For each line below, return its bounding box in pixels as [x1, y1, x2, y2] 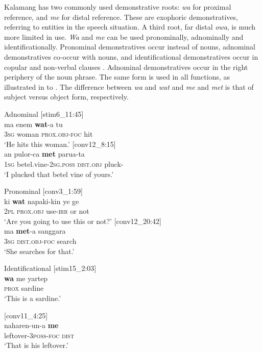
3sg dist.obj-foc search [4, 236, 77, 246]
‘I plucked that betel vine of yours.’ [4, 168, 114, 179]
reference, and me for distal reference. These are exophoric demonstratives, [4, 11, 238, 22]
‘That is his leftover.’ [4, 340, 68, 350]
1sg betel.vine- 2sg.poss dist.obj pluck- [4, 158, 124, 169]
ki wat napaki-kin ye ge [4, 195, 79, 206]
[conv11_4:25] [4, 310, 48, 320]
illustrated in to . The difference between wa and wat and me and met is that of [4, 81, 254, 92]
